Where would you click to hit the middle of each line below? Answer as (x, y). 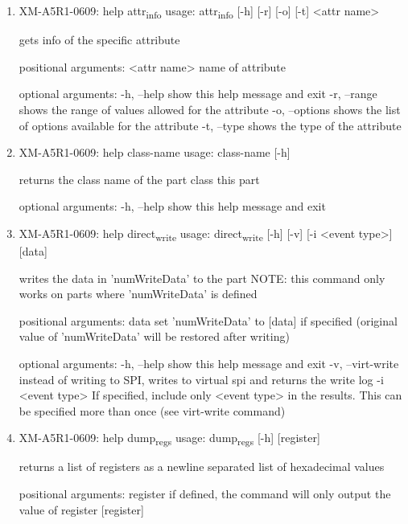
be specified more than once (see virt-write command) (152, 410)
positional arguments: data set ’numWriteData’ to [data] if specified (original (208, 320)
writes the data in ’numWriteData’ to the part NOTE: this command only (202, 278)
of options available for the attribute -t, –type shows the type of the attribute (210, 125)
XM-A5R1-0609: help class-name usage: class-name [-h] (155, 152)
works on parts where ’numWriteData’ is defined (138, 294)
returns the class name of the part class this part (139, 179)
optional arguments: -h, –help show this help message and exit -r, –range (198, 94)
